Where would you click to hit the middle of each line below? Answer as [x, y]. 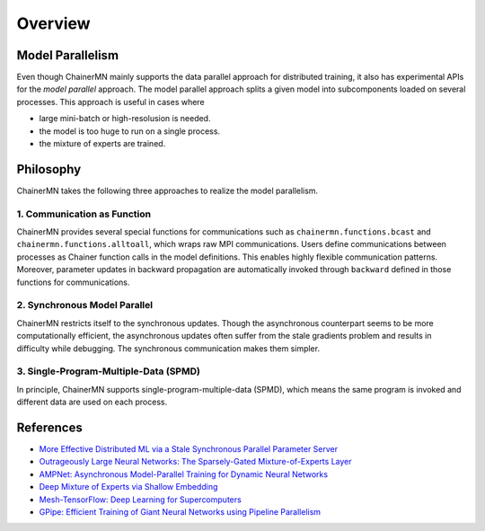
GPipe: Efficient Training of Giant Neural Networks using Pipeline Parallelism [180, 511]
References [49, 427]
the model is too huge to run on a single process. [129, 131]
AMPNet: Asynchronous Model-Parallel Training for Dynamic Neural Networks [183, 474]
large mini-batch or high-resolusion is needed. [125, 119]
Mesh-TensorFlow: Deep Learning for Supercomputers [140, 500]
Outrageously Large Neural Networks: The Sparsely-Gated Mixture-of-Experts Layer [195, 462]
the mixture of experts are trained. [102, 144]
